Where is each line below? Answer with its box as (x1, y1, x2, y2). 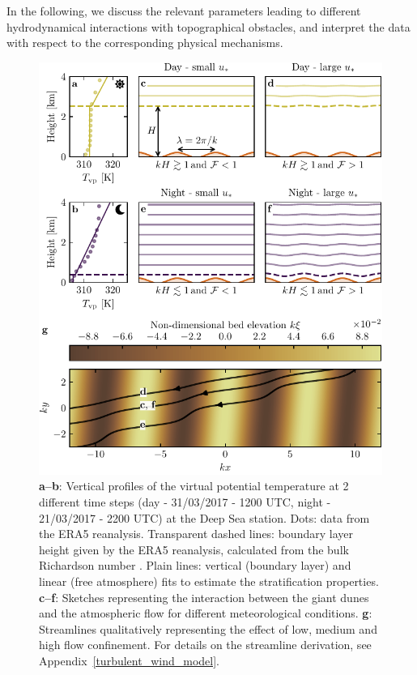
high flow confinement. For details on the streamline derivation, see (39, 636, 372, 653)
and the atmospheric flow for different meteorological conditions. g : (39, 605, 372, 622)
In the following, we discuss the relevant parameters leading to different (6, 2, 361, 19)
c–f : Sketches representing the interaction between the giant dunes (39, 588, 369, 605)
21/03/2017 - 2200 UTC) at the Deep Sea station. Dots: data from (39, 509, 370, 526)
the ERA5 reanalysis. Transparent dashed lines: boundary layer (39, 525, 353, 542)
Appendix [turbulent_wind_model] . (39, 652, 219, 669)
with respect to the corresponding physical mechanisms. (6, 34, 283, 51)
